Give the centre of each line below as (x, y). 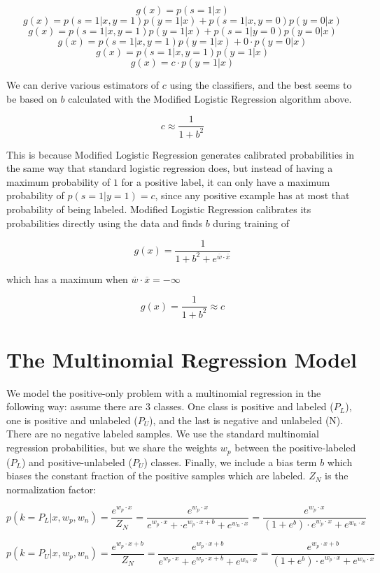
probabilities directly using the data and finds (104, 223)
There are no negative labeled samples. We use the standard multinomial (163, 434)
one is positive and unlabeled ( (72, 420)
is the (337, 476)
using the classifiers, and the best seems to (261, 85)
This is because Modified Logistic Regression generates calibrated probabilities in (180, 154)
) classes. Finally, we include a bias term (230, 462)
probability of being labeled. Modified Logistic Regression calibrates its (159, 209)
